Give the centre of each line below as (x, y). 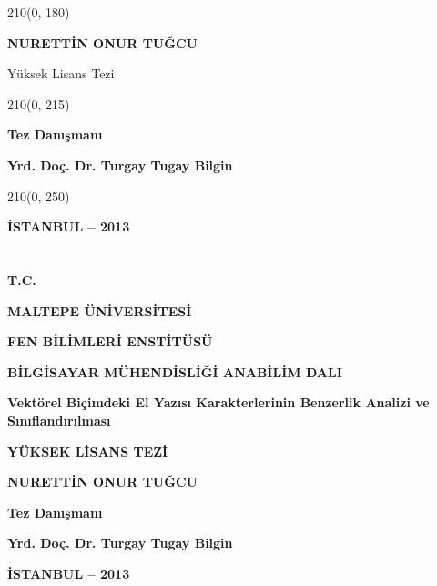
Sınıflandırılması (59, 420)
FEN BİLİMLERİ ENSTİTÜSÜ (110, 341)
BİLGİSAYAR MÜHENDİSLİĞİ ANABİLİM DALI (175, 371)
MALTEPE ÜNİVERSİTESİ (100, 310)
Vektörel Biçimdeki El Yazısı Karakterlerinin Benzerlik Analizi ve (218, 402)
